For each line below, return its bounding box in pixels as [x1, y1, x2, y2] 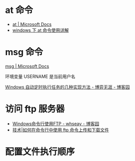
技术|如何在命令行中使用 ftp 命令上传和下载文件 [12, 127, 109, 133]
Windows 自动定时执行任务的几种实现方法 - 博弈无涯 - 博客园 [5, 84, 130, 90]
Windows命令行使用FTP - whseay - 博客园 [12, 120, 99, 127]
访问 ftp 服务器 [5, 103, 65, 115]
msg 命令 [5, 47, 43, 58]
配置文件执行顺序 [5, 146, 75, 157]
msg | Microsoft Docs [5, 63, 50, 69]
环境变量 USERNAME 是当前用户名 [5, 73, 75, 80]
